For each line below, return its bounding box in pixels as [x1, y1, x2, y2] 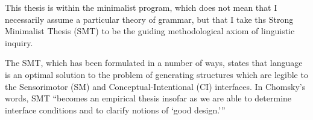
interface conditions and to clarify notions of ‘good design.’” [5, 103, 226, 116]
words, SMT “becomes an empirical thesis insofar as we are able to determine [5, 92, 292, 104]
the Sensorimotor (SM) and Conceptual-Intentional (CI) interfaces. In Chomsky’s [5, 80, 306, 92]
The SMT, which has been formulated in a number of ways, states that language [5, 56, 303, 69]
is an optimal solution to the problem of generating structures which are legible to [5, 68, 308, 80]
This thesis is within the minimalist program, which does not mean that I [5, 1, 277, 13]
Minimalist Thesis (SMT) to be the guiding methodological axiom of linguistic [5, 25, 295, 37]
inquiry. [5, 36, 33, 49]
